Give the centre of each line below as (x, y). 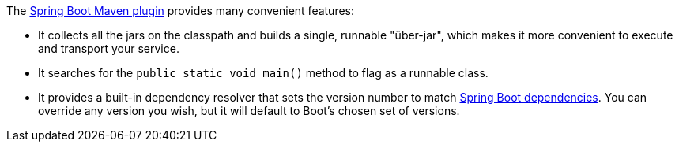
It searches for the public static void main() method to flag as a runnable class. (263, 73)
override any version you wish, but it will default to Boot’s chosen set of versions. (249, 111)
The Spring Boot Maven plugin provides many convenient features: (181, 11)
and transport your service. (109, 48)
